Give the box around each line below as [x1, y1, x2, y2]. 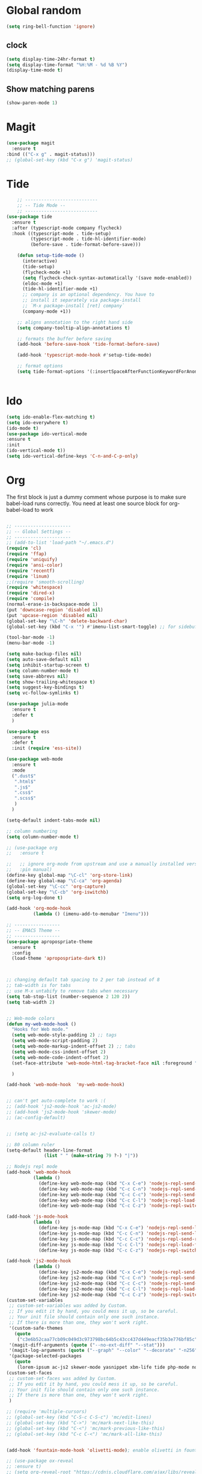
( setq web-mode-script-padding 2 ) [11, 1038, 98, 1044]
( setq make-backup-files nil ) [6, 651, 82, 657]
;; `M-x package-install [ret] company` [22, 303, 125, 309]
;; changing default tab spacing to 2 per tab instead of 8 [6, 977, 161, 983]
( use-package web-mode [6, 756, 63, 763]
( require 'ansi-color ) [6, 562, 63, 568]
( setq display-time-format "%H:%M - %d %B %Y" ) [6, 61, 128, 68]
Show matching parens [6, 84, 95, 94]
